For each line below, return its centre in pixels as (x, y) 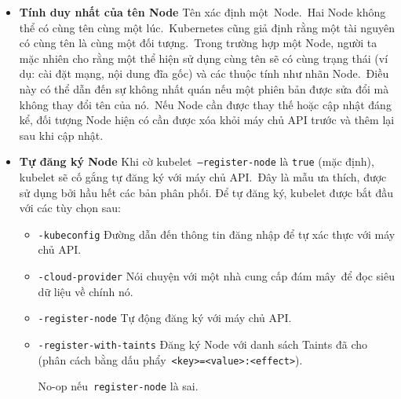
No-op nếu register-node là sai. (118, 386)
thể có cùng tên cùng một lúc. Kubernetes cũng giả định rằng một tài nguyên (207, 27)
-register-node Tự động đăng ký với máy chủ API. (165, 318)
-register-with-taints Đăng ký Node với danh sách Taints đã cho (203, 344)
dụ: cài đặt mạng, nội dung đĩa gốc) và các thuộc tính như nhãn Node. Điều (204, 73)
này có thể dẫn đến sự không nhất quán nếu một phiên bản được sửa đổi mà (204, 88)
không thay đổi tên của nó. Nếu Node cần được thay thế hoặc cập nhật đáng (205, 104)
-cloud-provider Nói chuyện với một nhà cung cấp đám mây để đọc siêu (216, 276)
